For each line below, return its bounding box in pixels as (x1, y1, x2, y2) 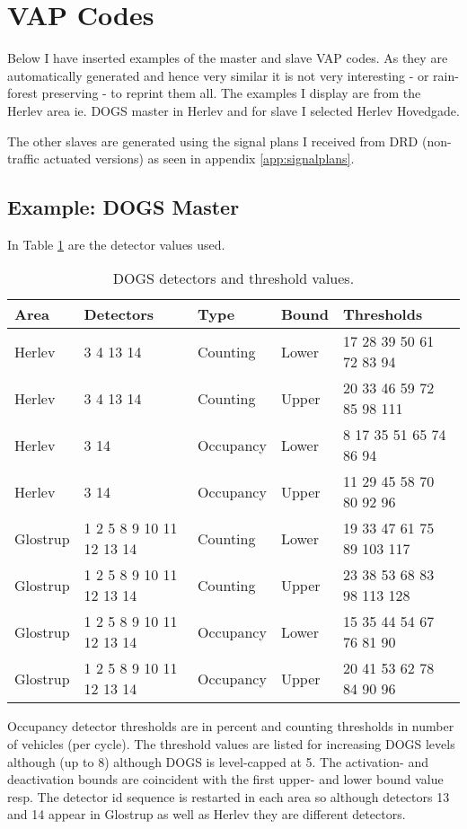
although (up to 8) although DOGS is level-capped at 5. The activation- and (7, 752, 429, 771)
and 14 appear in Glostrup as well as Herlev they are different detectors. (7, 805, 406, 824)
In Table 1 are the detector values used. (7, 234, 225, 253)
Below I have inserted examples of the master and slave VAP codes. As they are (7, 49, 448, 67)
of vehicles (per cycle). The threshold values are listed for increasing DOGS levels (7, 735, 455, 754)
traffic (7, 149, 40, 168)
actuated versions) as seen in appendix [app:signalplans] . (43, 149, 355, 168)
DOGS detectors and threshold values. (112, 268, 355, 289)
